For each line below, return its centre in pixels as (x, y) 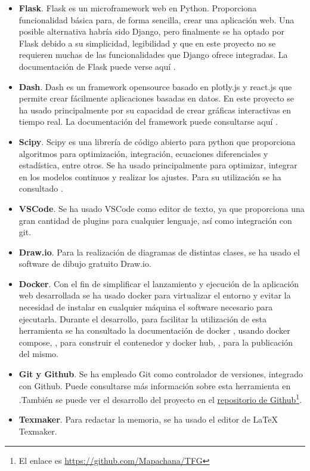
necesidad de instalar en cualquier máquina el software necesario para (146, 307)
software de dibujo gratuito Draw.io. (85, 264)
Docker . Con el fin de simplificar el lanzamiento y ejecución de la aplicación (159, 283)
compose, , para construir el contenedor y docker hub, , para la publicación (156, 342)
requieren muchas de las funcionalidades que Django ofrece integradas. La (153, 55)
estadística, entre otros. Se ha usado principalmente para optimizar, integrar (158, 165)
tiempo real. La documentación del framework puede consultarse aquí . (148, 121)
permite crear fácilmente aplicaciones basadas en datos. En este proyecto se (156, 98)
